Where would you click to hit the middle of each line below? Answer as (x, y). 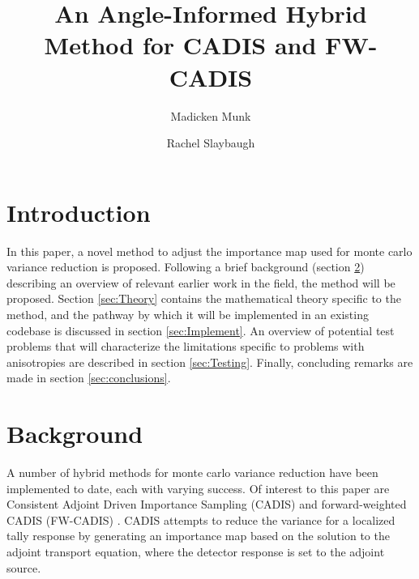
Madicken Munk (211, 115)
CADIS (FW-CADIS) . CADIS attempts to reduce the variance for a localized (201, 519)
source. (24, 567)
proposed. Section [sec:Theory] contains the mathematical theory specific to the (204, 298)
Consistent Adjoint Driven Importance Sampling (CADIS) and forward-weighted (207, 504)
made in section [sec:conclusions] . (89, 378)
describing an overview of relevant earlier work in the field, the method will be (201, 282)
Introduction (79, 212)
